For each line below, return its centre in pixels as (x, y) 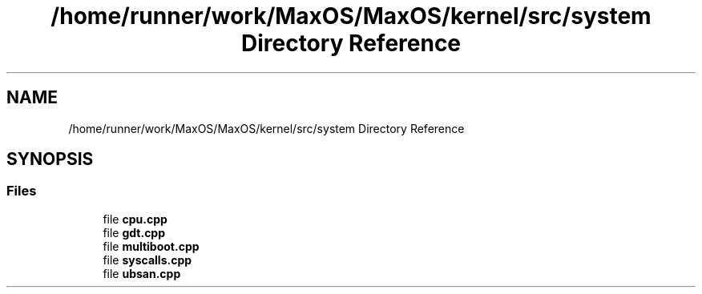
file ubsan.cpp (142, 273)
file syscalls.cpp (147, 260)
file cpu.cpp (135, 219)
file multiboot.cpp (151, 246)
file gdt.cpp (134, 232)
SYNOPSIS (50, 159)
